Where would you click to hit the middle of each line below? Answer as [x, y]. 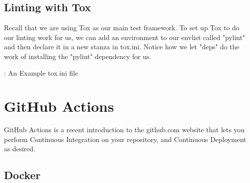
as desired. [20, 149]
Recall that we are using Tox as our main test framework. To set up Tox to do [122, 28]
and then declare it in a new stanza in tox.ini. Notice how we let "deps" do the [122, 47]
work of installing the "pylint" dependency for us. [78, 56]
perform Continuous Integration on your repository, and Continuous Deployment [125, 139]
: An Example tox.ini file [41, 72]
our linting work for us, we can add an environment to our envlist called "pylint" [125, 37]
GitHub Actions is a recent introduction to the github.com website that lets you [124, 130]
